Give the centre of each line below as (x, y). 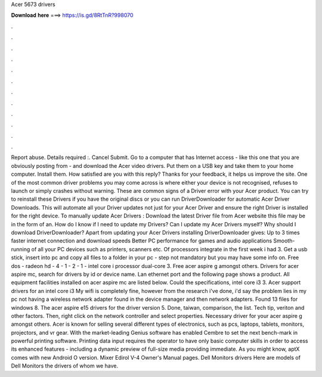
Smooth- (284, 241)
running (21, 249)
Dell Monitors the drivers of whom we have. (65, 366)
